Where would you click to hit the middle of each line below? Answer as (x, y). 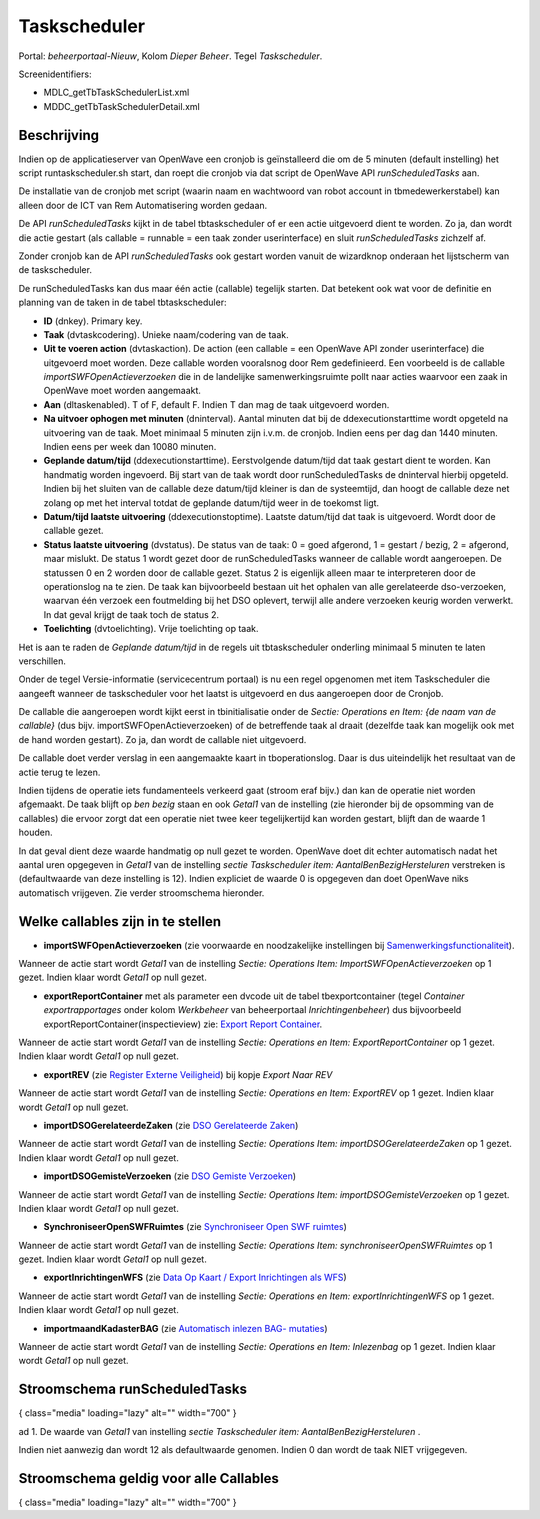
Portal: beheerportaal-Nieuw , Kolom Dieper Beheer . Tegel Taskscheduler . (170, 56)
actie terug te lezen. (59, 772)
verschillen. (42, 661)
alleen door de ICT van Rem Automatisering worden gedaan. (143, 205)
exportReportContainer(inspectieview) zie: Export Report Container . (183, 1024)
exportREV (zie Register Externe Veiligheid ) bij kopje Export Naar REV (188, 1074)
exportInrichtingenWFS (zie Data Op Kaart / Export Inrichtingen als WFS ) (195, 1277)
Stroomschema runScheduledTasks (132, 1389)
